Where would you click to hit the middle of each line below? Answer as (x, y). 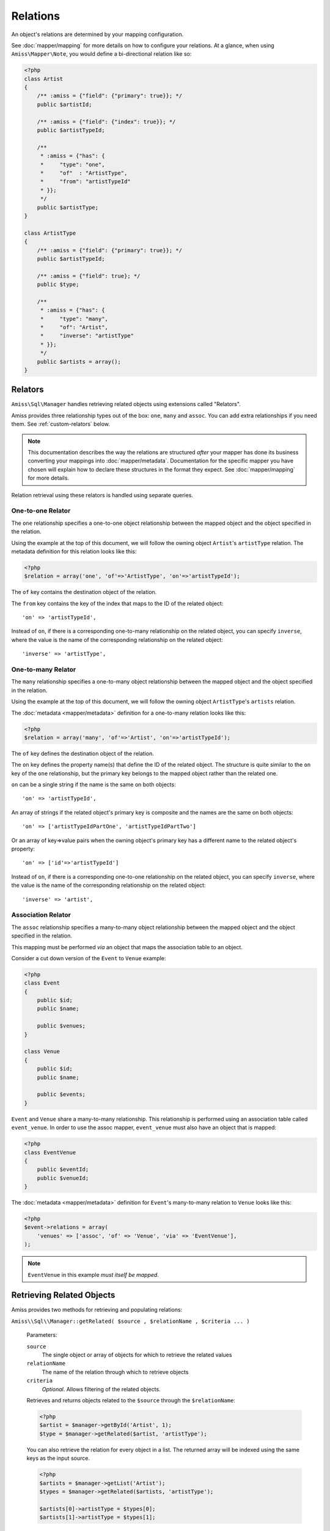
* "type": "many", (74, 319)
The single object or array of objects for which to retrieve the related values (137, 1355)
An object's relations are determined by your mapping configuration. (97, 34)
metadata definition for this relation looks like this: (74, 551)
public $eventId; (63, 1169)
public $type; (58, 284)
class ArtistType (50, 233)
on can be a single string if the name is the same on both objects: (94, 784)
